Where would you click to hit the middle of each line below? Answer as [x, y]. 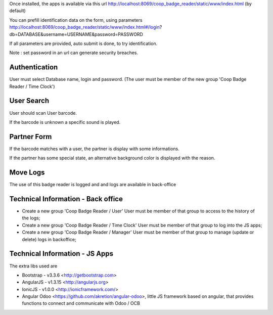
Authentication [34, 67]
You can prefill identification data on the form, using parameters [76, 20]
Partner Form [31, 137]
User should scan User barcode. [43, 113]
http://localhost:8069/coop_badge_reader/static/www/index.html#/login [85, 27]
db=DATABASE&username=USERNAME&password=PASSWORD [76, 34]
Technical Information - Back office [66, 199]
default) [18, 11]
